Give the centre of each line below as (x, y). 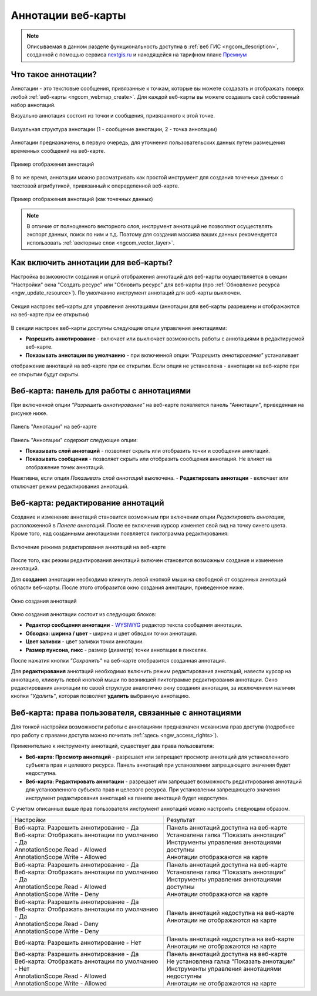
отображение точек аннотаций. (65, 467)
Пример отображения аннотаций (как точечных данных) (82, 199)
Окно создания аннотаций (44, 601)
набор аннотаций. (33, 105)
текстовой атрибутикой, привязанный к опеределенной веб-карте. (95, 186)
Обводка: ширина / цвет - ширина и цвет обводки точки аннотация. (111, 633)
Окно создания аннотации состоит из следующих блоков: (84, 614)
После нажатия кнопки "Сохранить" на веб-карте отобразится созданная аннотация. (119, 660)
